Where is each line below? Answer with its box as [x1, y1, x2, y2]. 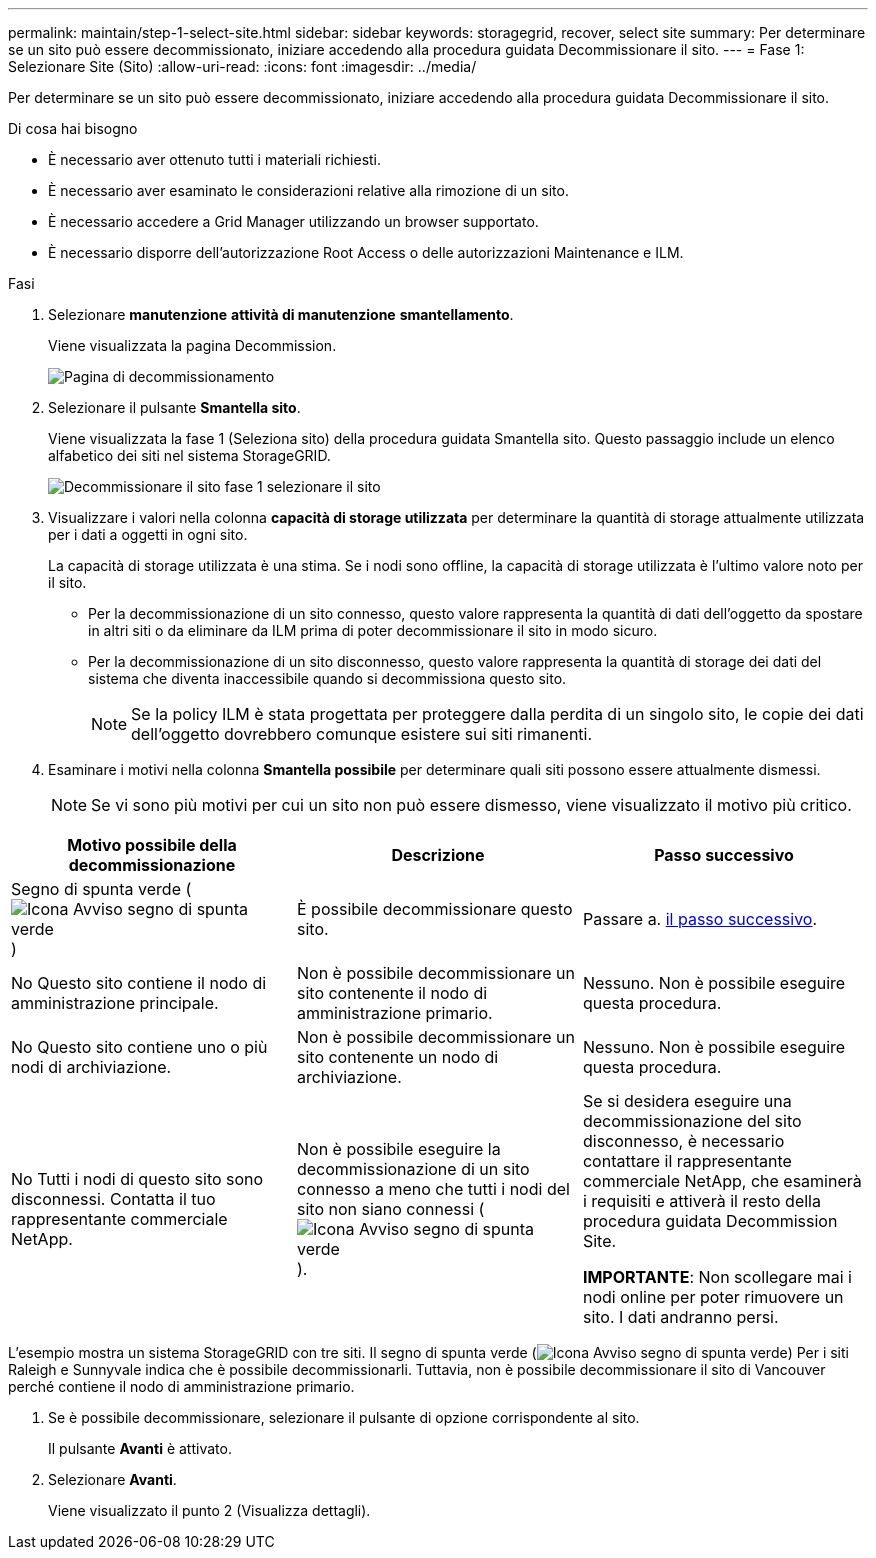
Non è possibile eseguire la [296, 1139, 501, 1159]
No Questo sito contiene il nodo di [11, 973, 267, 993]
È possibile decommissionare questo [296, 899, 573, 919]
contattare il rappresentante [582, 1151, 792, 1171]
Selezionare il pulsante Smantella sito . [48, 399, 301, 416]
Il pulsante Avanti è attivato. [48, 1440, 232, 1457]
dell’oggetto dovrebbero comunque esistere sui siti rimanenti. [131, 724, 593, 744]
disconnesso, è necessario [582, 1131, 785, 1151]
